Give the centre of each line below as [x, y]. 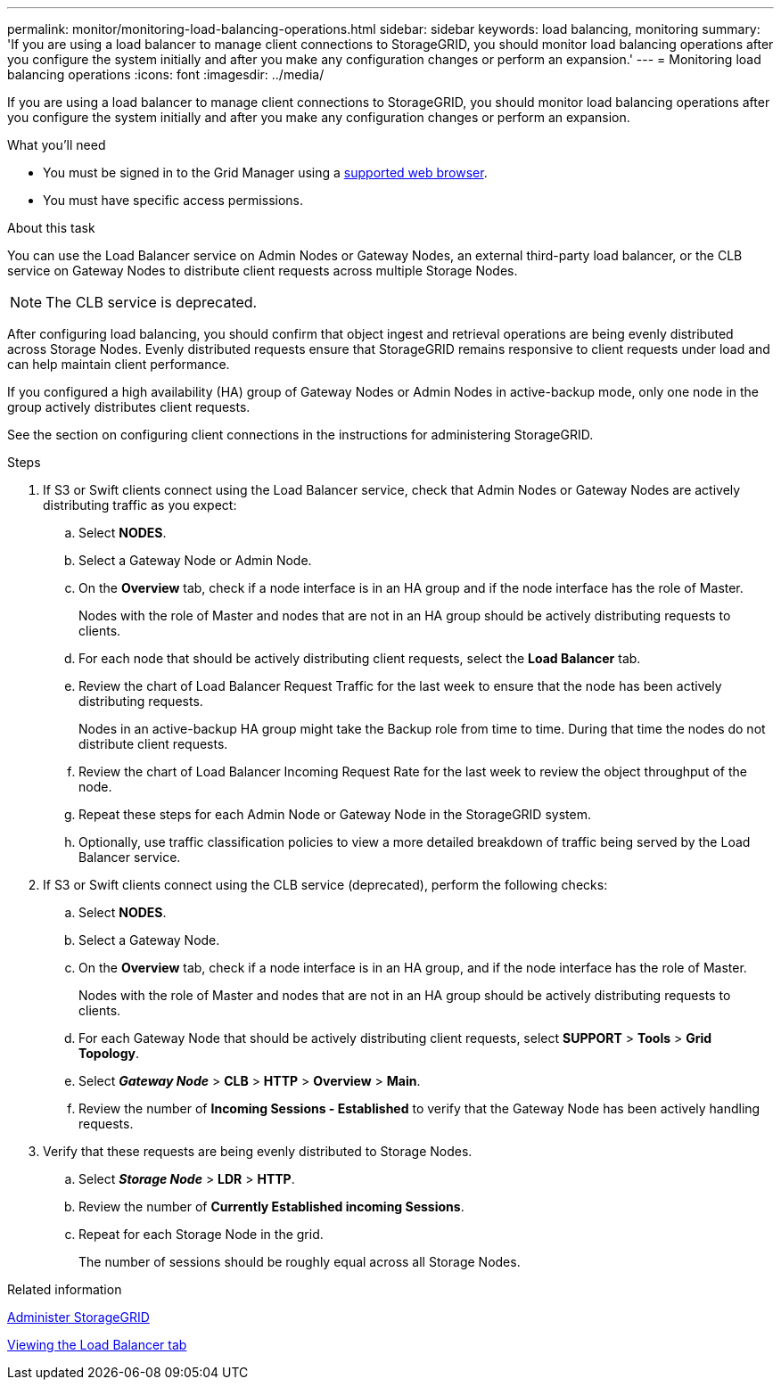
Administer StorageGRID [78, 1317]
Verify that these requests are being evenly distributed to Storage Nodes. [258, 1151]
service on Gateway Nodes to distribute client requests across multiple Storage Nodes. [263, 271]
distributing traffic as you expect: [140, 505]
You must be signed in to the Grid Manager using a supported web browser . [265, 172]
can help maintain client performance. [119, 364]
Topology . [109, 1053]
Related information [65, 1289]
